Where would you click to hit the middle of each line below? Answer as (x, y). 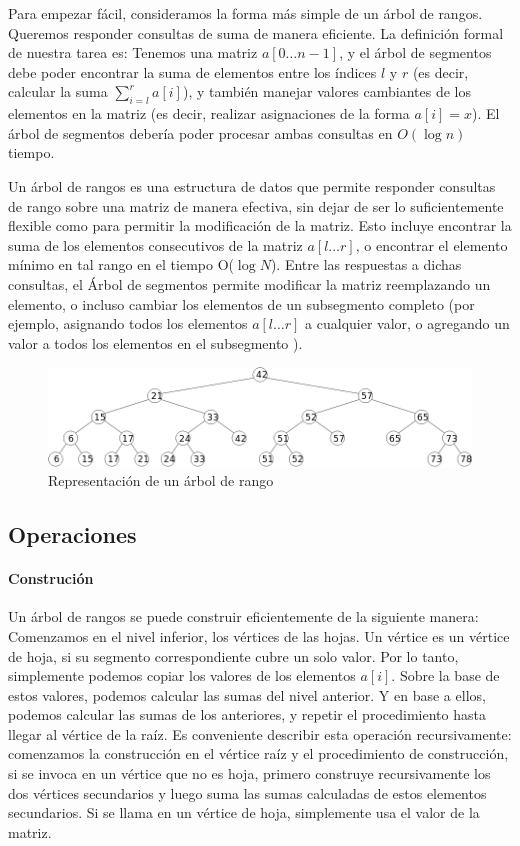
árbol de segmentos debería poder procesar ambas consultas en (200, 132)
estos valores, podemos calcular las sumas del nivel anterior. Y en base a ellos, (247, 694)
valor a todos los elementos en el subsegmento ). (155, 342)
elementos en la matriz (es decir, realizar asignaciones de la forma (209, 113)
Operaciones (72, 534)
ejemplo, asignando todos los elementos (128, 323)
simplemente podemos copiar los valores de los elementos (182, 675)
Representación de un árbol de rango (161, 480)
